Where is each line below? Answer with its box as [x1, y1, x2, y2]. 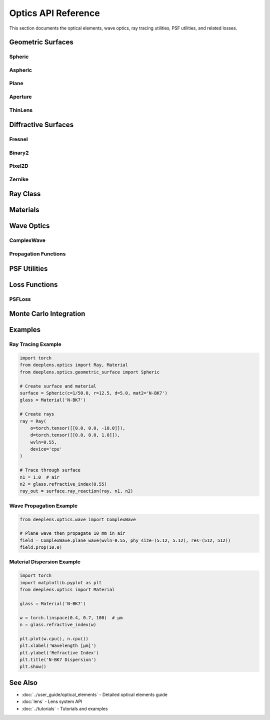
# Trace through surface [19, 467, 81, 473]
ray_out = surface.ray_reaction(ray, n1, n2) [19, 488, 133, 494]
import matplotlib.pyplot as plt [19, 580, 102, 585]
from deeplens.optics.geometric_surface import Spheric [19, 369, 160, 375]
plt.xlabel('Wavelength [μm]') [19, 643, 97, 648]
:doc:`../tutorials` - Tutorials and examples [21, 705, 108, 711]
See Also [9, 678, 37, 687]
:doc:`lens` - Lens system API [21, 698, 82, 704]
